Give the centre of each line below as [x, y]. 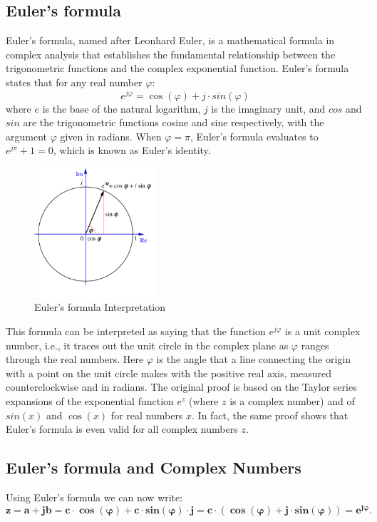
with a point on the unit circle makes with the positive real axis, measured [169, 373]
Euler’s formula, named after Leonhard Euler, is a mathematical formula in [170, 40]
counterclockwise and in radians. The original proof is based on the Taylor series [181, 387]
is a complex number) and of [292, 401]
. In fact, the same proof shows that [270, 415]
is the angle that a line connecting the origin [253, 359]
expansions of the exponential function [90, 401]
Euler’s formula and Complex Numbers [154, 467]
